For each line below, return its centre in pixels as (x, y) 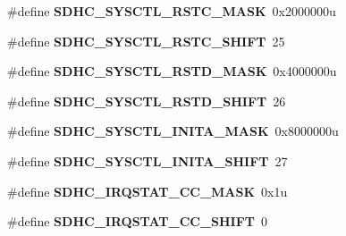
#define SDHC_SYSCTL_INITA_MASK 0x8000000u (173, 131)
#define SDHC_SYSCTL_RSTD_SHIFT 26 (147, 101)
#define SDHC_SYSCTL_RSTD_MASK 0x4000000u (172, 71)
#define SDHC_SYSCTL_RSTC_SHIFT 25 (146, 41)
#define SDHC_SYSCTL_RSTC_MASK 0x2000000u (172, 11)
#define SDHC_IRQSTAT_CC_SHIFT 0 (138, 221)
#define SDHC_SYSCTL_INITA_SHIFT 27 (148, 160)
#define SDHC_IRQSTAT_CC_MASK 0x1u (148, 191)
